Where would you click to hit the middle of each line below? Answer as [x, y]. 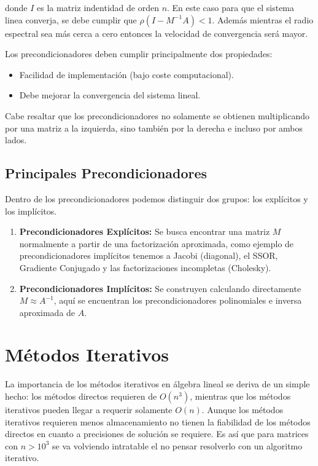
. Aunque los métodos [242, 410]
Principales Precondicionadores [106, 173]
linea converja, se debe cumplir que [71, 19]
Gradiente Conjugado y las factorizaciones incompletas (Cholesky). [145, 267]
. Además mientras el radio [263, 19]
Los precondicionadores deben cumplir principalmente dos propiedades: [139, 54]
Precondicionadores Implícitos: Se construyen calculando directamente [160, 288]
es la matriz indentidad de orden [98, 7]
